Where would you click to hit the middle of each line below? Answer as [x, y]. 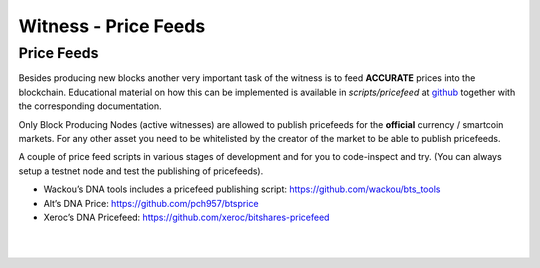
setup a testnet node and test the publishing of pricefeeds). [141, 171]
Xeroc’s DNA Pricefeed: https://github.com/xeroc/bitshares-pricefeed [186, 217]
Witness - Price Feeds [112, 26]
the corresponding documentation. [90, 106]
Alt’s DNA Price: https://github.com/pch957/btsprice [151, 203]
